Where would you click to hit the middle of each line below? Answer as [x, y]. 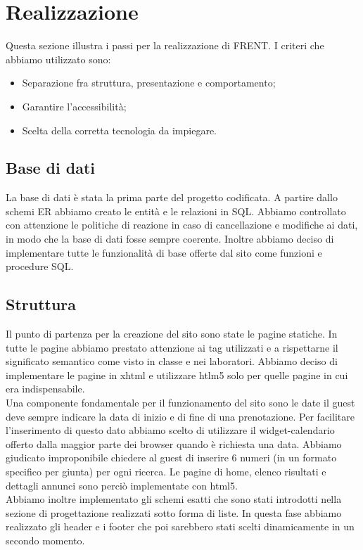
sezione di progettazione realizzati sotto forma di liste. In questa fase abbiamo [174, 512]
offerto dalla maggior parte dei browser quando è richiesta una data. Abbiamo [174, 443]
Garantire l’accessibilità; [74, 106]
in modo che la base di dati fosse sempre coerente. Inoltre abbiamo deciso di [170, 239]
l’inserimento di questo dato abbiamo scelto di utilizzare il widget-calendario [170, 430]
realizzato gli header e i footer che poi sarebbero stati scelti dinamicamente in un [180, 526]
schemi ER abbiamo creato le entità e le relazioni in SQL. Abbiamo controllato [176, 211]
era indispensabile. [45, 389]
